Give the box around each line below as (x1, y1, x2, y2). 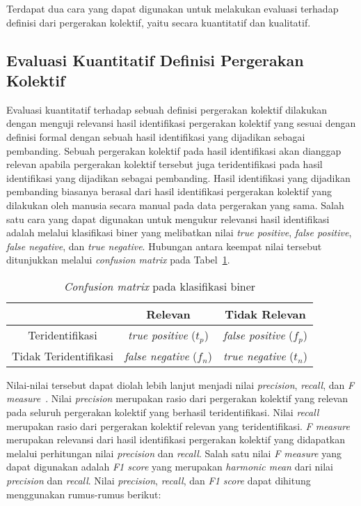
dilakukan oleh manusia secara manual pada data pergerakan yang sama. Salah (6, 197, 344, 212)
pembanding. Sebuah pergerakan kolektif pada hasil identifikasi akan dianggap (6, 143, 342, 158)
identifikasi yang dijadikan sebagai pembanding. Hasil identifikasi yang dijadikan (6, 170, 351, 185)
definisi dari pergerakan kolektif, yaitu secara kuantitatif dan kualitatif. (6, 15, 311, 29)
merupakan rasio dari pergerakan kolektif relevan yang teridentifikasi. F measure (6, 418, 350, 433)
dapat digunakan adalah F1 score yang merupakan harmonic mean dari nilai (6, 459, 333, 474)
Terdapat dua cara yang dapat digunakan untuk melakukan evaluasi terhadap (6, 1, 339, 15)
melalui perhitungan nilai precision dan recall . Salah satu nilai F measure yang (6, 445, 342, 460)
